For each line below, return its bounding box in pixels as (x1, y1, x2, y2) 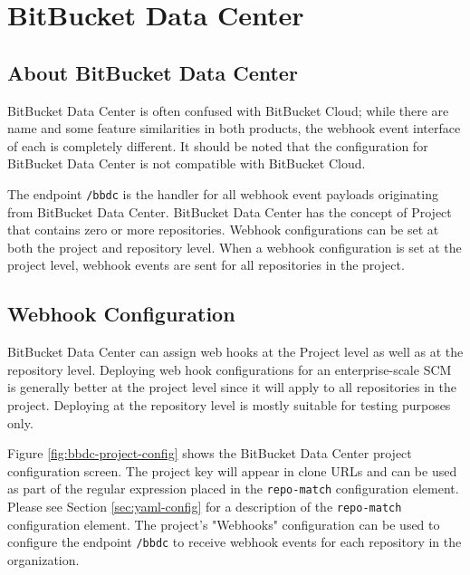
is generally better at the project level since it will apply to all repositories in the (7, 378, 456, 397)
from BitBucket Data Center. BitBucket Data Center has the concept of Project (7, 202, 452, 221)
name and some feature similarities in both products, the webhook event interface (7, 119, 461, 138)
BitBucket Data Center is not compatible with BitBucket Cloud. (7, 154, 366, 173)
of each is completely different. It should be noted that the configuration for (7, 136, 428, 155)
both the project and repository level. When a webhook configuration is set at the (7, 237, 462, 256)
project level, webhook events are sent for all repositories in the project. (7, 255, 405, 274)
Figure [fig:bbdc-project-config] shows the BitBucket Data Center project (7, 444, 412, 463)
